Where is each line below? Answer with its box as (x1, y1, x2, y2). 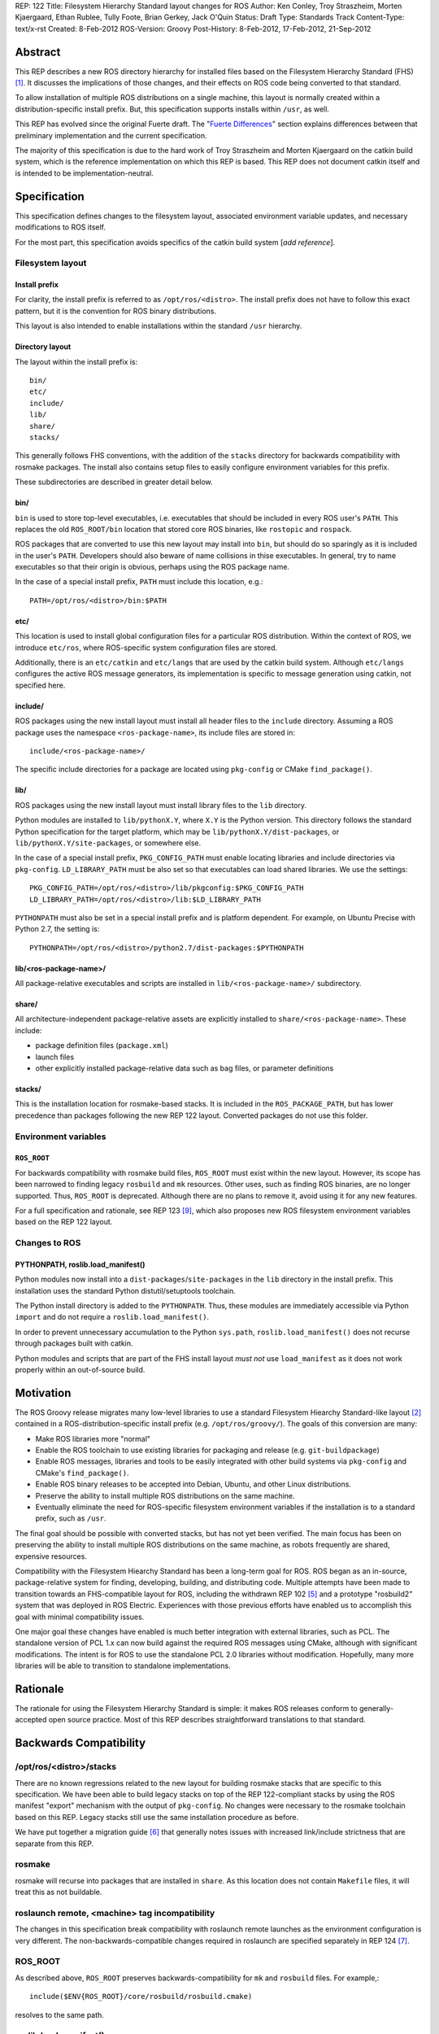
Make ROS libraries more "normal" (35, 1434, 150, 1443)
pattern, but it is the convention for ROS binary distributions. (15, 306, 217, 316)
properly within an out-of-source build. (15, 1365, 146, 1375)
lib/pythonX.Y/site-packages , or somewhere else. (15, 838, 202, 848)
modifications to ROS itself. (15, 222, 106, 232)
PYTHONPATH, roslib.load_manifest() (15, 1259, 146, 1269)
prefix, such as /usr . (35, 1513, 106, 1523)
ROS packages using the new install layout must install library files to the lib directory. (15, 800, 307, 810)
